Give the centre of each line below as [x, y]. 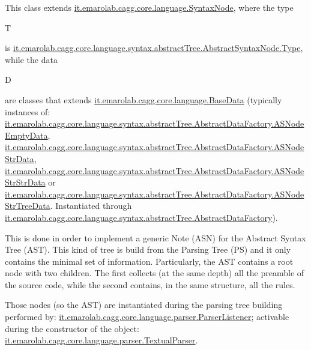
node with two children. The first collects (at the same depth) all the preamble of [155, 273]
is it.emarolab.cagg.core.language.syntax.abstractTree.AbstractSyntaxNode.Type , [154, 48]
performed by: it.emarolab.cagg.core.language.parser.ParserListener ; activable [147, 317]
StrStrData [25, 182]
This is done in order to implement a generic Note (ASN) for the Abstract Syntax [155, 237]
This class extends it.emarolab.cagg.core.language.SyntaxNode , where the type [149, 7]
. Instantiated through [91, 206]
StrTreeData [28, 206]
